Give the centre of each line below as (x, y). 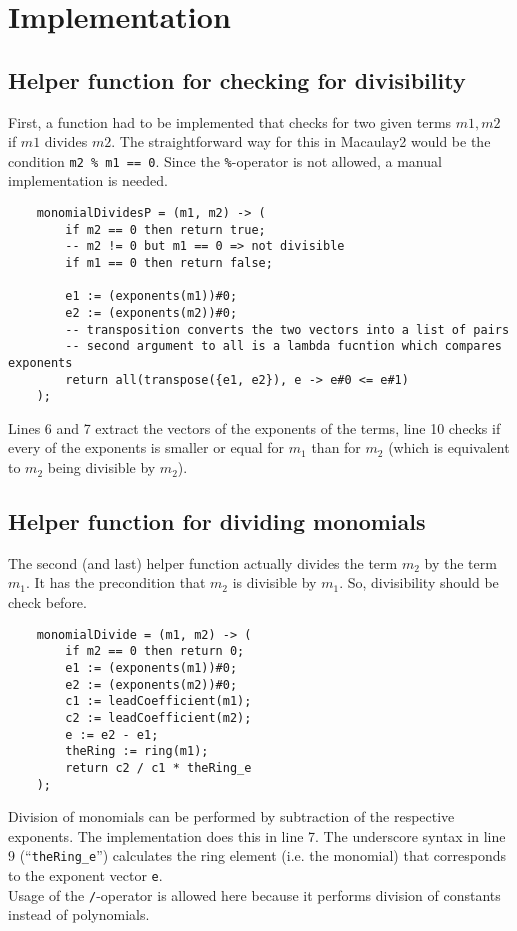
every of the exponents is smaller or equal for (146, 447)
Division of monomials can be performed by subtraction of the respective (231, 816)
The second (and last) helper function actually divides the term (203, 562)
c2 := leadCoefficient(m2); (158, 717)
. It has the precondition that (115, 582)
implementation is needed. (88, 180)
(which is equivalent (449, 447)
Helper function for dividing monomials (217, 521)
